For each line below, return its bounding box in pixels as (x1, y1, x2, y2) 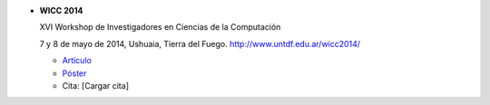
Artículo (62, 55, 93, 66)
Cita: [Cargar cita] (62, 80, 129, 91)
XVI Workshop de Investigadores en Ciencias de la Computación (39, 22, 281, 33)
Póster (62, 68, 87, 79)
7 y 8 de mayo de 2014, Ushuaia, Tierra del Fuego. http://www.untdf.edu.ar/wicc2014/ (39, 38, 361, 49)
